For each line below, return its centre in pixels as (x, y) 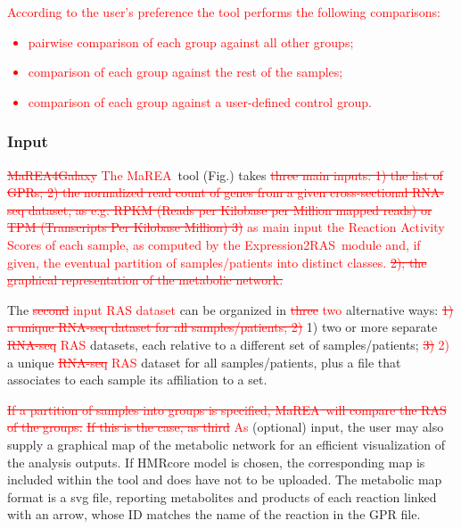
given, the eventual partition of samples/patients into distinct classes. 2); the (217, 262)
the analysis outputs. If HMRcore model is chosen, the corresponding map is (216, 462)
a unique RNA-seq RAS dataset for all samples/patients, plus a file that (204, 362)
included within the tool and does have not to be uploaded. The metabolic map (225, 479)
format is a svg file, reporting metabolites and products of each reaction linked (222, 496)
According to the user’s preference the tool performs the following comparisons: (224, 12)
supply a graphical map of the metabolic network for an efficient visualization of (226, 444)
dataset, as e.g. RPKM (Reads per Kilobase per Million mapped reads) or (230, 209)
